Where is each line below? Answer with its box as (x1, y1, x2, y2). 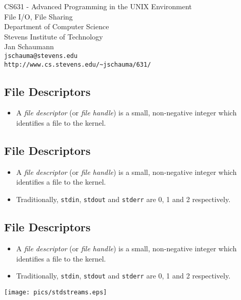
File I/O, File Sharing (4, 11, 73, 22)
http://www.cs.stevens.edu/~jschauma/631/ (4, 61, 151, 68)
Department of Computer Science (4, 21, 109, 32)
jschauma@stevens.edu (4, 52, 78, 59)
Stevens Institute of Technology (4, 31, 103, 42)
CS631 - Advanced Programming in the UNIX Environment (4, 1, 192, 11)
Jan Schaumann (4, 41, 54, 52)
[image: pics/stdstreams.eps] (4, 288, 107, 296)
